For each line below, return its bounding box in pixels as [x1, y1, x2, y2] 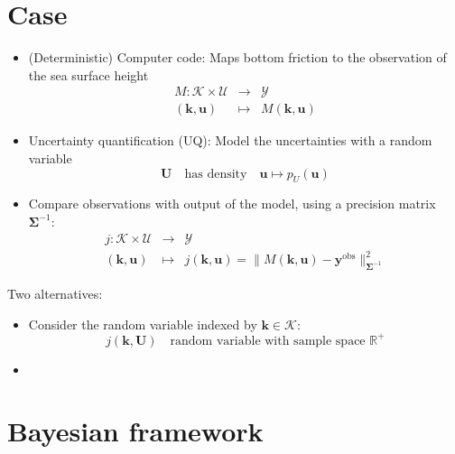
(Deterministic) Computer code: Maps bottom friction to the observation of [28, 48, 447, 67]
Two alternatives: [7, 283, 103, 302]
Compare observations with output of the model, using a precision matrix [28, 194, 436, 213]
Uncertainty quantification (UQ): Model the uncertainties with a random [28, 131, 432, 150]
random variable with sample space [170, 334, 366, 347]
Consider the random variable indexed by [28, 314, 257, 333]
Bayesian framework [7, 412, 264, 449]
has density [184, 167, 247, 181]
